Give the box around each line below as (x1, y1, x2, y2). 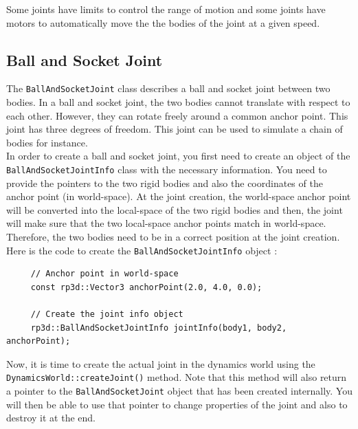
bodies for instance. (6, 135, 88, 149)
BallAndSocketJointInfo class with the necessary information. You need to (6, 162, 327, 177)
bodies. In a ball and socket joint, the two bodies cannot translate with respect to (6, 95, 350, 109)
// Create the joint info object (30, 309, 183, 320)
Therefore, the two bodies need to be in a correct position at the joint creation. (6, 230, 340, 244)
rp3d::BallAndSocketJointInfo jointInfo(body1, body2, (30, 322, 287, 333)
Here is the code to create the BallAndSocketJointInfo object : (6, 243, 278, 257)
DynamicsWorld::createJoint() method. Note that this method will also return (6, 370, 347, 384)
